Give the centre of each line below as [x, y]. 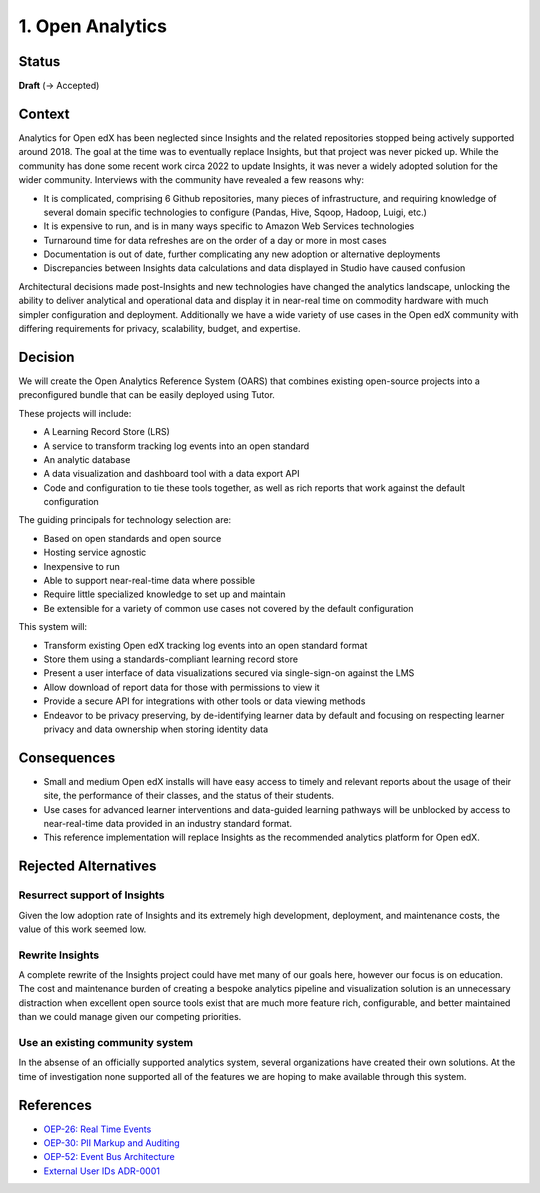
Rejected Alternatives [87, 866]
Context [44, 113]
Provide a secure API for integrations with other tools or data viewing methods [204, 701]
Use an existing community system [106, 1043]
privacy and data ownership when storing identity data [156, 729]
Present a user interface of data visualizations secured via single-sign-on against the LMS [229, 673]
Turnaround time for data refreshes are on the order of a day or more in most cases [215, 240]
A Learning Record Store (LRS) [106, 432]
